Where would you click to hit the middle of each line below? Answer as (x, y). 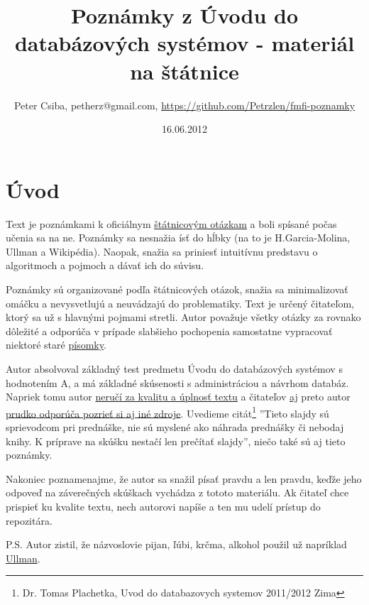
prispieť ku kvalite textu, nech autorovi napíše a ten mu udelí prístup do (163, 506)
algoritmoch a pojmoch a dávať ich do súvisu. (105, 265)
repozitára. (29, 520)
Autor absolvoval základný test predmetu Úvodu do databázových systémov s (174, 368)
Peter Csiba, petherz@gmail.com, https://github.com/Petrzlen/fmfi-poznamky (184, 105)
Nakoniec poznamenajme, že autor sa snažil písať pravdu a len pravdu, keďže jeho (184, 478)
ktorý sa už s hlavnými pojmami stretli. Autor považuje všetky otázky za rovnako (183, 317)
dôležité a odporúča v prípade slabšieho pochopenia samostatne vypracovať (169, 331)
